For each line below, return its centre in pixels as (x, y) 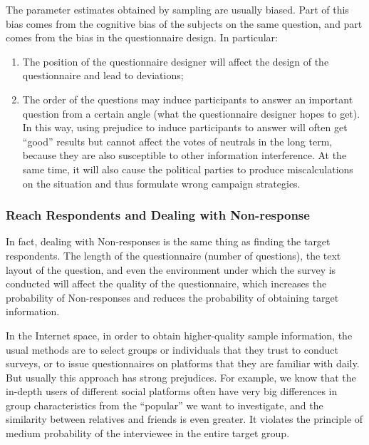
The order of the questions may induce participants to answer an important (188, 99)
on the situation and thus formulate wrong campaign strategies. (161, 183)
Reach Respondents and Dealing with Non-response (158, 215)
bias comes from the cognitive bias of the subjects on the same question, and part (184, 23)
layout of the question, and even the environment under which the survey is (171, 269)
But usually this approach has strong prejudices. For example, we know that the (181, 377)
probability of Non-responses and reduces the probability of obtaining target (172, 297)
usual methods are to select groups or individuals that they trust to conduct (172, 349)
